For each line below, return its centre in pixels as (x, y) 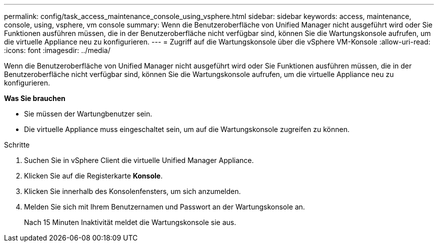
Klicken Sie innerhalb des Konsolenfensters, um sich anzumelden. (132, 191)
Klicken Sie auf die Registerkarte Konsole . (93, 176)
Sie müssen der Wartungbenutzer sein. (88, 114)
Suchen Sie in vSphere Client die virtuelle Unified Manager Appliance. (139, 160)
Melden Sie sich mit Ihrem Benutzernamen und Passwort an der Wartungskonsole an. (164, 207)
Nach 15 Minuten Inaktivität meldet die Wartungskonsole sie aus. (130, 222)
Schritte (17, 145)
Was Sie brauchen (35, 98)
